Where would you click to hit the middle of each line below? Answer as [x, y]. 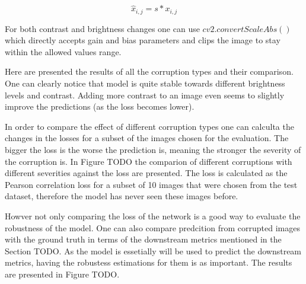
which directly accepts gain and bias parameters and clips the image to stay [143, 40]
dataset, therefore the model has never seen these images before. [122, 196]
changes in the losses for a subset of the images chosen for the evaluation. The [147, 138]
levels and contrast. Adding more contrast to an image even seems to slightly [145, 95]
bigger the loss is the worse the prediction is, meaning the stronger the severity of [153, 150]
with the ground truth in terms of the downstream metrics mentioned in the [143, 239]
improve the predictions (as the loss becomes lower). [100, 106]
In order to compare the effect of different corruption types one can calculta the [149, 126]
